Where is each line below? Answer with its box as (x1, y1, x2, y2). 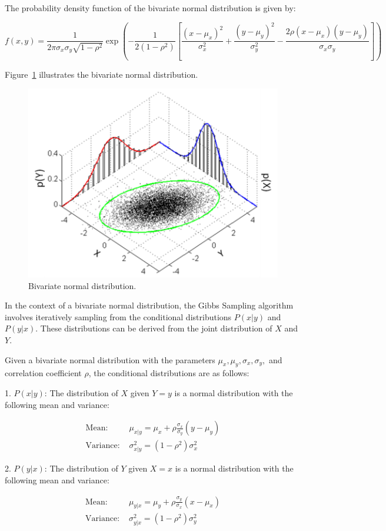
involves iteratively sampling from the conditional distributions (5, 310, 232, 323)
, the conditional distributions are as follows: (88, 367, 249, 379)
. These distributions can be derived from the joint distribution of (35, 322, 272, 334)
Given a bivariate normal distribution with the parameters (5, 353, 215, 366)
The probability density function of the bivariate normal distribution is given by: (5, 2, 296, 14)
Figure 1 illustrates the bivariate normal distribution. (5, 68, 198, 80)
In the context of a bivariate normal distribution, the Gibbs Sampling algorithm (5, 299, 294, 311)
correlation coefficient (5, 367, 82, 379)
